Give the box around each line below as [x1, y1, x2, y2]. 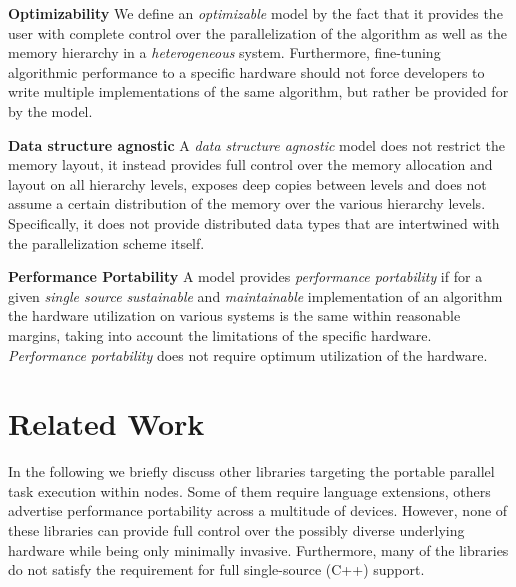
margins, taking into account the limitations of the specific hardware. [8, 324, 432, 345]
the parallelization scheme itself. [8, 232, 205, 253]
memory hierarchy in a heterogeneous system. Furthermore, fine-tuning [8, 42, 441, 63]
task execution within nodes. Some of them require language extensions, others [8, 480, 491, 501]
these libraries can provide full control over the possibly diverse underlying [8, 520, 465, 540]
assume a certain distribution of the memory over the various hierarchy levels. [8, 193, 486, 214]
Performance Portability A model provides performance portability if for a [8, 266, 483, 287]
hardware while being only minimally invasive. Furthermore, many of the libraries [8, 539, 509, 560]
